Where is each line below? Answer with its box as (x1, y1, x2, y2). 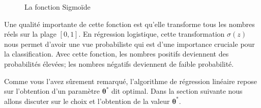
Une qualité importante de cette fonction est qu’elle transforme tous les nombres (4, 18, 255, 29)
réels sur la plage (4, 29, 56, 39)
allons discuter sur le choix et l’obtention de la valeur (4, 95, 170, 106)
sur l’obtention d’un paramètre (4, 86, 100, 96)
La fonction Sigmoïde (24, 2, 91, 12)
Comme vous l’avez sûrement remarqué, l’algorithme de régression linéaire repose (4, 75, 257, 86)
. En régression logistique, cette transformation (78, 29, 225, 39)
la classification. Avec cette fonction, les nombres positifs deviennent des (4, 48, 229, 59)
